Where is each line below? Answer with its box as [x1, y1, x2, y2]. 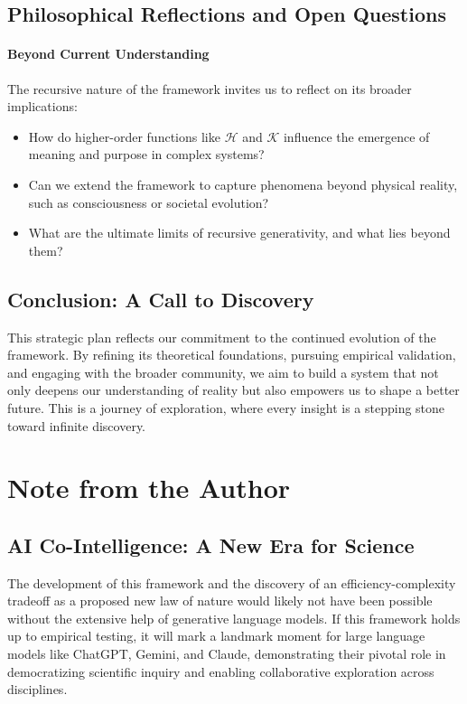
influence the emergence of [283, 127, 430, 145]
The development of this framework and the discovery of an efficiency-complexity [7, 573, 456, 592]
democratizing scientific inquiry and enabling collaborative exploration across [7, 662, 434, 681]
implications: [7, 97, 78, 116]
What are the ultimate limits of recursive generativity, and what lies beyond [28, 223, 451, 242]
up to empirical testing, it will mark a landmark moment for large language [7, 626, 425, 645]
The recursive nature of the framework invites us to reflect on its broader [7, 79, 412, 98]
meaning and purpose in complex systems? [28, 145, 265, 164]
